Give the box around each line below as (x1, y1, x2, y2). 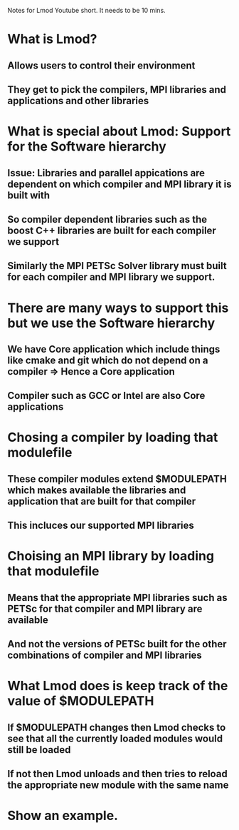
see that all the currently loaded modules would (7, 732, 223, 744)
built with (7, 189, 51, 201)
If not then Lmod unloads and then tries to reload (7, 768, 228, 780)
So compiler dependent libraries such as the (7, 213, 208, 226)
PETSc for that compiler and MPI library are (7, 602, 203, 614)
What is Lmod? (7, 31, 97, 47)
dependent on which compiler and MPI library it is (7, 178, 232, 190)
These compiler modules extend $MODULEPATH (7, 472, 228, 485)
